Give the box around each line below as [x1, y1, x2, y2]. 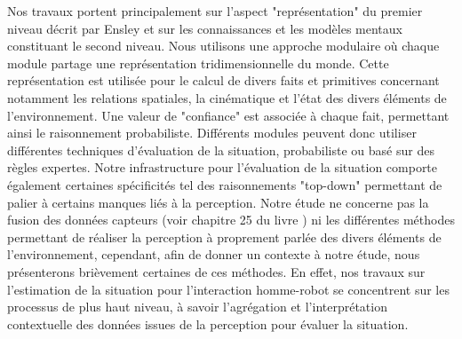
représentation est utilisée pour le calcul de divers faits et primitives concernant [7, 71, 440, 90]
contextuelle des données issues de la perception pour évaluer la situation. [7, 314, 409, 333]
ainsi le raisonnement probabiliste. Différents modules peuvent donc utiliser [7, 123, 417, 142]
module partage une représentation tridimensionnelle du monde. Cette [7, 53, 389, 72]
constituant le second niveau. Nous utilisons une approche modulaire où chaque [7, 36, 440, 55]
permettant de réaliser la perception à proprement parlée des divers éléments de [7, 227, 442, 246]
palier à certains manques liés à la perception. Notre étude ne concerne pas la [7, 193, 429, 211]
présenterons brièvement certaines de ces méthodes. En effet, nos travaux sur [7, 262, 426, 280]
